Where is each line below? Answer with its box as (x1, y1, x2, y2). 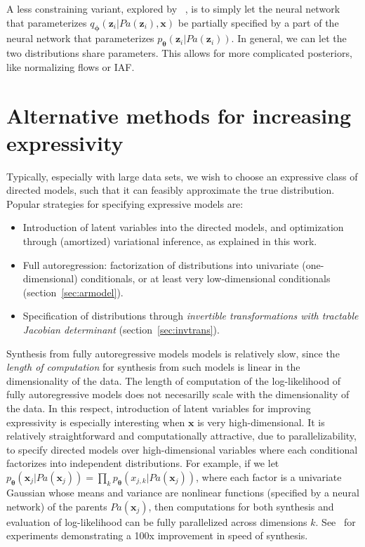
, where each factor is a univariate (196, 469, 342, 484)
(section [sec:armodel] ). (22, 284, 124, 299)
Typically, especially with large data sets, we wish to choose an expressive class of (6, 169, 358, 183)
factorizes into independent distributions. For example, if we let (6, 456, 279, 470)
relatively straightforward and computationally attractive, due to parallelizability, (6, 428, 357, 443)
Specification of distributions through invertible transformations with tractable (22, 308, 359, 323)
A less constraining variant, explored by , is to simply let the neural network (6, 1, 340, 15)
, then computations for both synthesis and (148, 499, 334, 513)
